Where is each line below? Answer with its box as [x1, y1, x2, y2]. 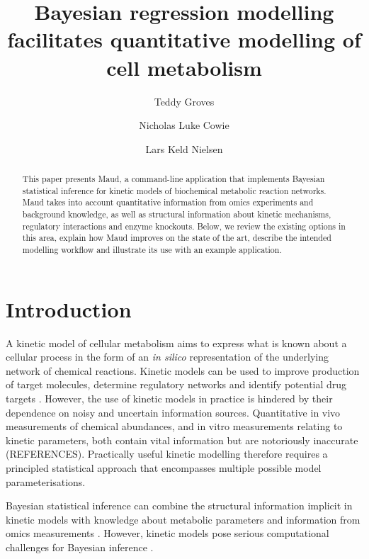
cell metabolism [106, 52, 262, 81]
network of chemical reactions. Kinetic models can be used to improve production [6, 363, 360, 378]
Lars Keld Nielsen [145, 141, 223, 156]
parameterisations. [6, 474, 86, 489]
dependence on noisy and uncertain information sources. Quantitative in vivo [6, 405, 341, 419]
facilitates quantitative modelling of [7, 25, 361, 54]
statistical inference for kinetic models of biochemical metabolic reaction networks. [22, 184, 327, 196]
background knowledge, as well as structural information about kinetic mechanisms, [22, 208, 331, 220]
